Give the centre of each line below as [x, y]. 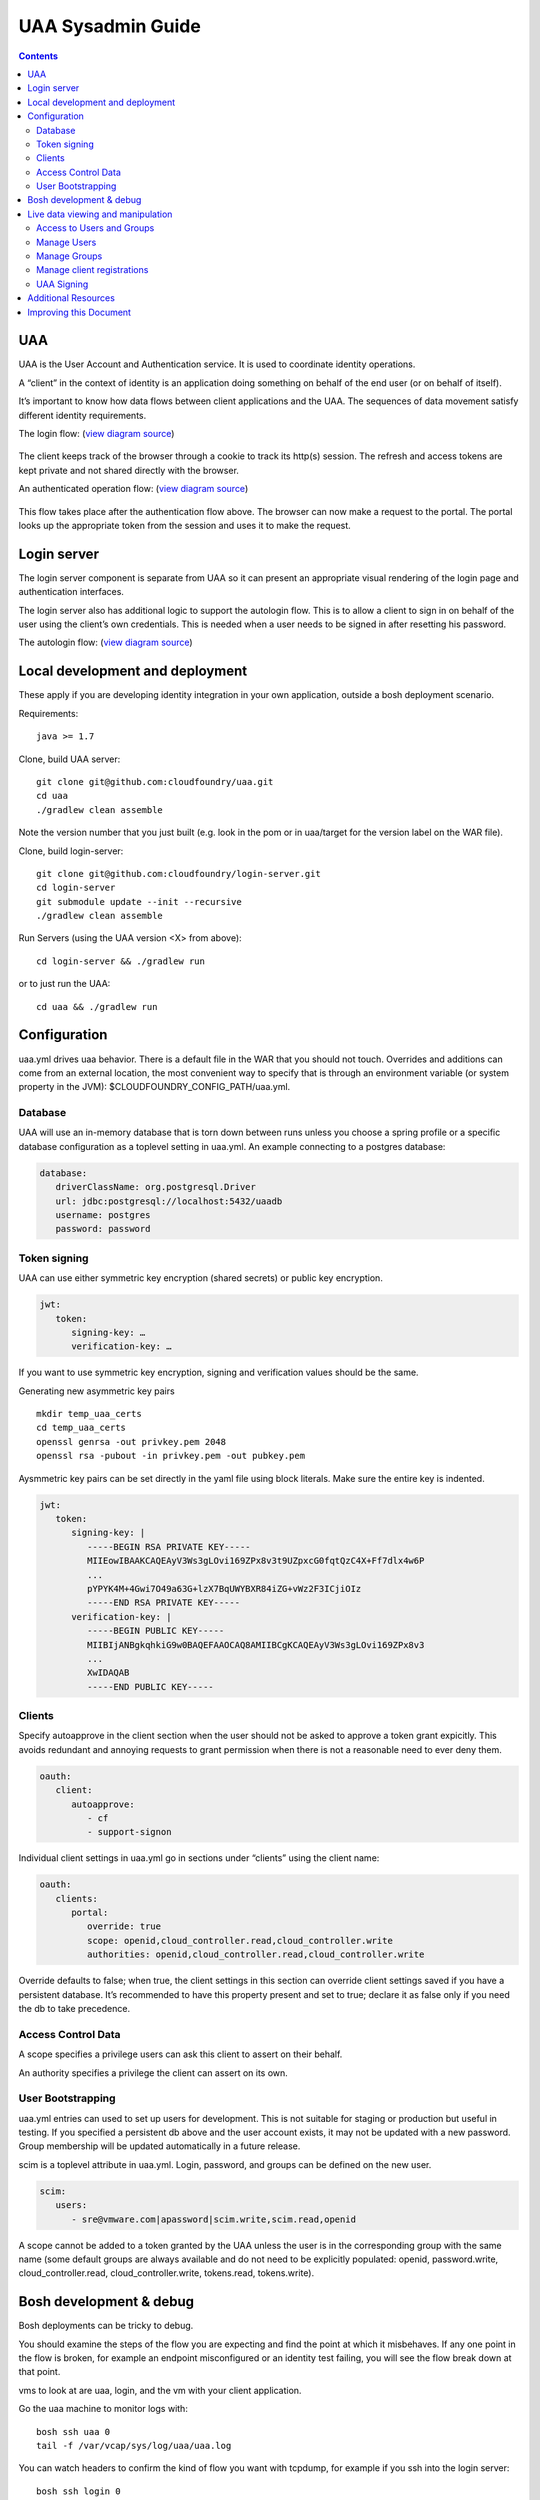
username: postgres [103, 1215]
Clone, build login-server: [71, 851]
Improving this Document [79, 312]
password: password [103, 1229]
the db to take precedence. [74, 2009]
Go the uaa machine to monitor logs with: [103, 2409]
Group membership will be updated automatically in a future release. [159, 2146]
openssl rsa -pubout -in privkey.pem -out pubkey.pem [170, 1456]
